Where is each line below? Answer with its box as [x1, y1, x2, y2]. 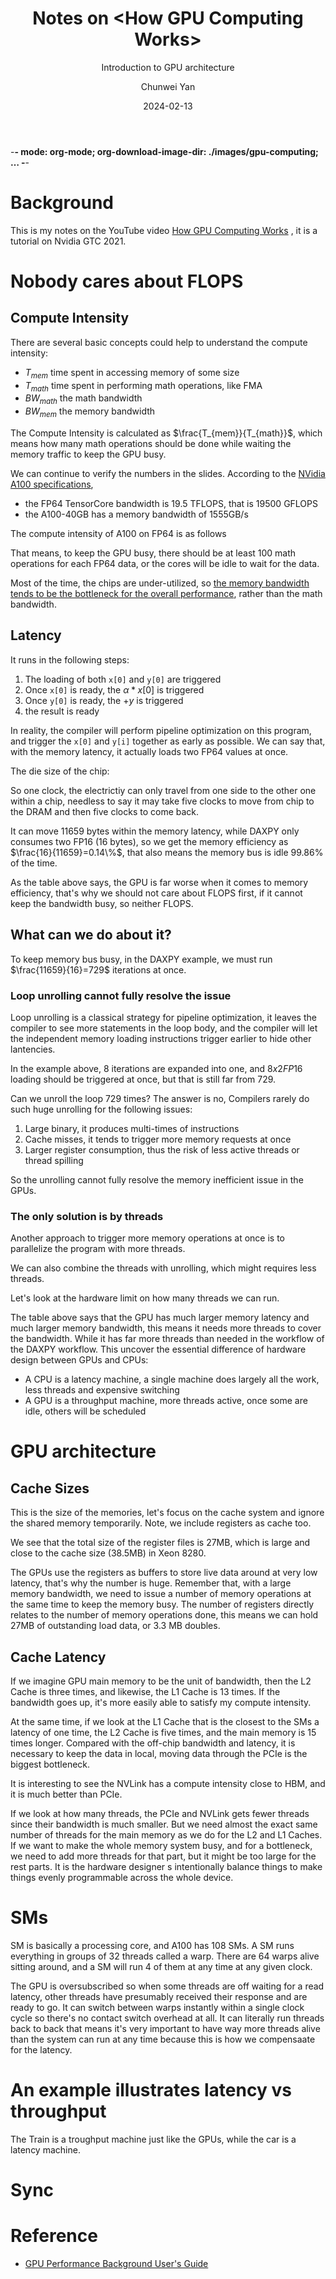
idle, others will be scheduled [24, 1405, 147, 1417]
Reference [10, 2225, 98, 2247]
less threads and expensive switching [24, 1384, 180, 1396]
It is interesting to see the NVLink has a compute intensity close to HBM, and [10, 1778, 326, 1790]
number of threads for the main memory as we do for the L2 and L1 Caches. [10, 1829, 323, 1841]
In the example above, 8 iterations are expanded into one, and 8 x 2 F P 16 [10, 1062, 303, 1074]
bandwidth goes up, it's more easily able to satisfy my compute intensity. [10, 1697, 312, 1709]
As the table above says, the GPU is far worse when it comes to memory [10, 876, 309, 888]
